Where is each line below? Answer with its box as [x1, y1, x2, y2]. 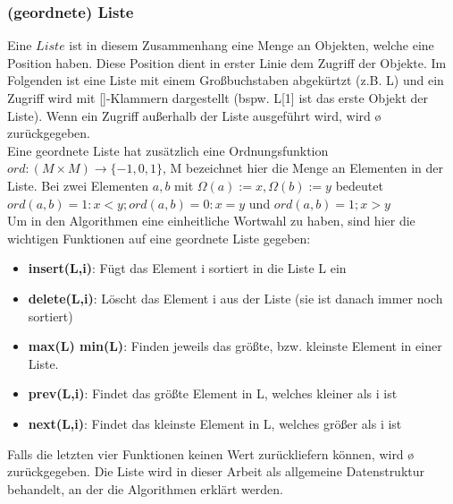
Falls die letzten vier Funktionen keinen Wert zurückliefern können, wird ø [7, 444, 415, 463]
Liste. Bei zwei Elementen [7, 175, 149, 194]
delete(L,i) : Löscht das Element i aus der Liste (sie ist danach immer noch [28, 288, 443, 307]
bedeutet [335, 175, 383, 194]
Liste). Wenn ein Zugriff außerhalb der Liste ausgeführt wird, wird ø [7, 106, 382, 124]
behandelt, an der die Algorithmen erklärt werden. [7, 479, 284, 498]
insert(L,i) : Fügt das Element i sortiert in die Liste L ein [28, 259, 347, 278]
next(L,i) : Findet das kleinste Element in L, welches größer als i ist [28, 414, 402, 432]
